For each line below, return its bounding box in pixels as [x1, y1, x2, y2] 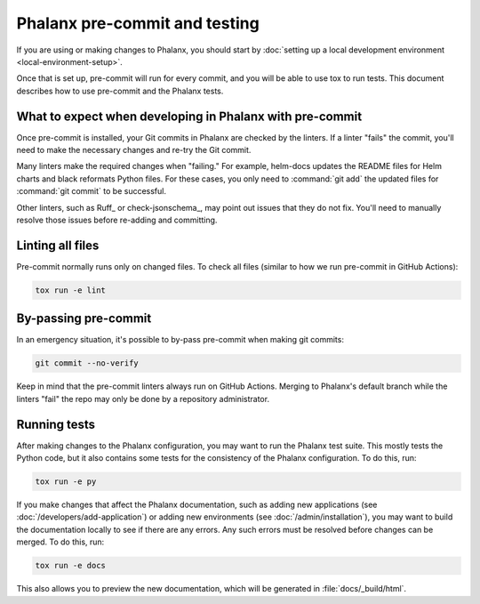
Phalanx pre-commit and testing [16, 13, 260, 33]
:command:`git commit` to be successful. [16, 186, 166, 197]
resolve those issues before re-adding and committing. [16, 214, 218, 225]
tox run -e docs [35, 560, 107, 571]
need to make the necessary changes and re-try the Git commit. [16, 145, 252, 156]
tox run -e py [35, 477, 97, 487]
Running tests [16, 416, 96, 431]
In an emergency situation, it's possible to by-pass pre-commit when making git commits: [16, 334, 344, 345]
